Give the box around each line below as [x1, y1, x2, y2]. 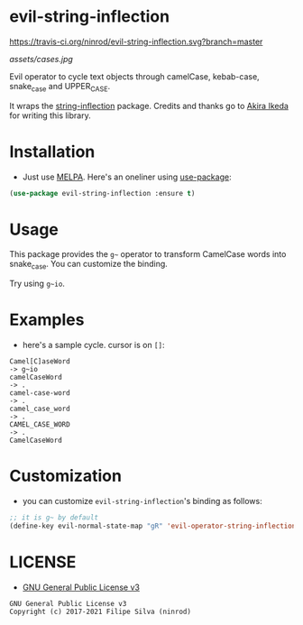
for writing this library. [9, 110, 92, 121]
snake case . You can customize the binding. [9, 259, 169, 271]
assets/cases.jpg [9, 53, 74, 64]
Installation [9, 142, 96, 161]
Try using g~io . [9, 278, 66, 290]
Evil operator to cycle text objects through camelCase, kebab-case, [9, 70, 260, 82]
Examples [9, 309, 85, 330]
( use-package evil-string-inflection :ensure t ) [9, 188, 196, 198]
